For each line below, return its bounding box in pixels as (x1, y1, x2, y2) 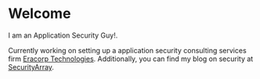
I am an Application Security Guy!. (8, 31, 118, 40)
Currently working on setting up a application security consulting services (8, 45, 247, 55)
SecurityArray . (8, 62, 55, 71)
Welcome (8, 5, 71, 23)
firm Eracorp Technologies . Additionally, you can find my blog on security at (8, 54, 254, 63)
